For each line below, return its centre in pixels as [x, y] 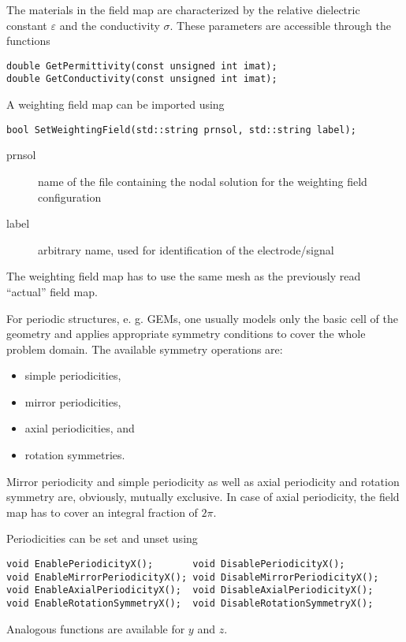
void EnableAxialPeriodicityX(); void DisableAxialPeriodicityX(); [190, 590]
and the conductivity [110, 25]
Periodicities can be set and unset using [102, 538]
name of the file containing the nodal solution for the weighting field [203, 181]
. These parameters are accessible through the [280, 25]
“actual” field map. [52, 291]
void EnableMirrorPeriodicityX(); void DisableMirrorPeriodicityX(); [193, 577]
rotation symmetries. [75, 455]
